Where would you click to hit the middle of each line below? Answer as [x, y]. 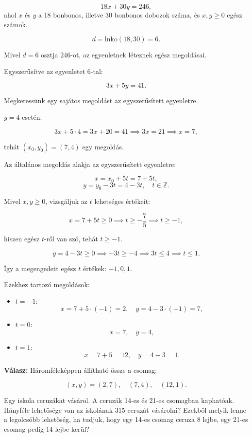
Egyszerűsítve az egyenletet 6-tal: [53, 71]
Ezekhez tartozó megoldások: [47, 284]
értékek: [94, 268]
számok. [16, 24]
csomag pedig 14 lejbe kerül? [47, 429]
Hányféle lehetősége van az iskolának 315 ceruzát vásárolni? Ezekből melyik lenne [125, 410]
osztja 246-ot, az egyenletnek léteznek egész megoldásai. [124, 55]
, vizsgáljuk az [67, 201]
